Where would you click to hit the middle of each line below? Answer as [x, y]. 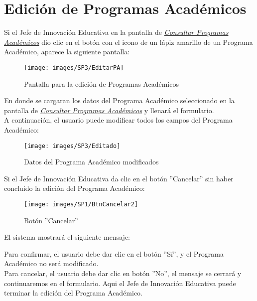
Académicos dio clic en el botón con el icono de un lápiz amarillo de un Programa [128, 42]
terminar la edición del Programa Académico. [73, 293]
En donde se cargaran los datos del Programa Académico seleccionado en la [119, 100]
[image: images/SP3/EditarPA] [74, 68]
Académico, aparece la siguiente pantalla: [67, 52]
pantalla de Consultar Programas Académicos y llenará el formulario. [109, 110]
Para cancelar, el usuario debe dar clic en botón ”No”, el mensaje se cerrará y [123, 273]
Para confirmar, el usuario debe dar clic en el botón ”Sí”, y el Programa [114, 253]
